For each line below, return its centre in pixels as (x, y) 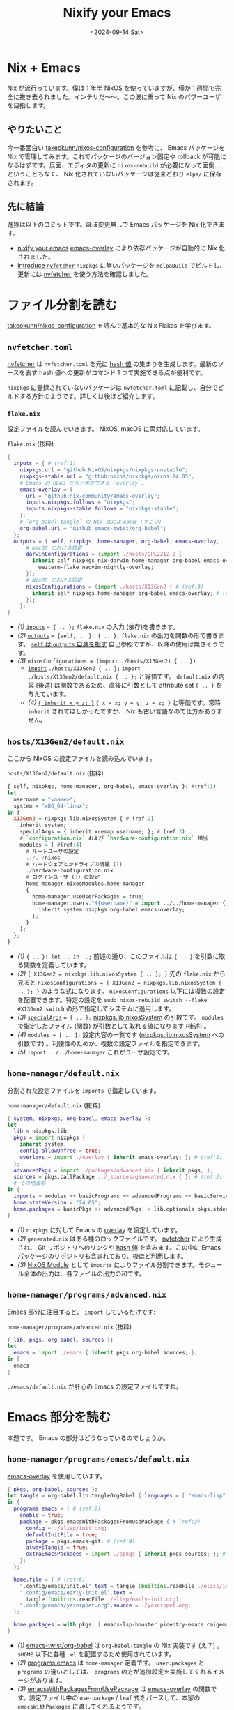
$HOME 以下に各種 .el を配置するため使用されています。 (96, 1654)
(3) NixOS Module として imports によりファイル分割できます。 (108, 1264)
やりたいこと (35, 129)
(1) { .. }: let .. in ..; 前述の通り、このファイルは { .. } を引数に (118, 956)
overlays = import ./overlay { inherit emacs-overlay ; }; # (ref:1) (121, 1157)
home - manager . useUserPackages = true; (88, 896)
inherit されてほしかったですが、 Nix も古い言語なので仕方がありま (125, 711)
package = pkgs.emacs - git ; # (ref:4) (80, 1541)
